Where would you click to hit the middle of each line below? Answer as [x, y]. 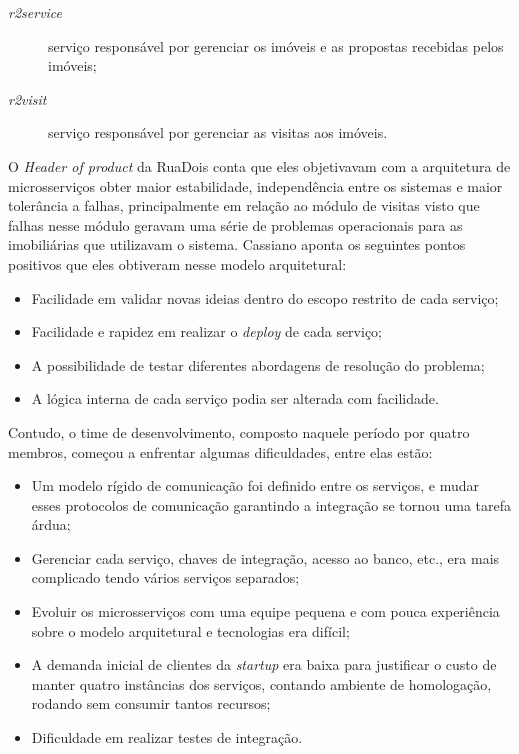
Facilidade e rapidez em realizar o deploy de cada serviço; [206, 331]
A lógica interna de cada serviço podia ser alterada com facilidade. [235, 398]
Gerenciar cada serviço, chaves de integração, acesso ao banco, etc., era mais [265, 557]
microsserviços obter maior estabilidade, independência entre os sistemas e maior [255, 185]
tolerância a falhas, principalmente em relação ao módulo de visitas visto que [244, 205]
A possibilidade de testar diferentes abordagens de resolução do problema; [258, 364]
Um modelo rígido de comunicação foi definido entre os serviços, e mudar [255, 485]
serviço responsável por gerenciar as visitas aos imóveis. [218, 132]
